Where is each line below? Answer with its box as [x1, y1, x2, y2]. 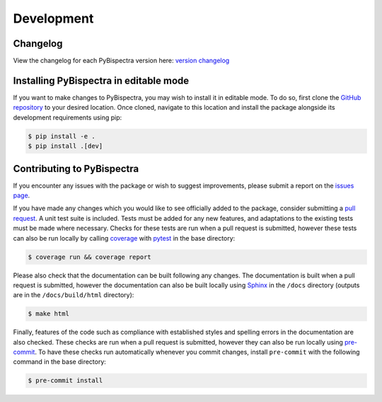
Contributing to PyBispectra [13, 163, 139, 175]
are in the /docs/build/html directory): [13, 291, 134, 299]
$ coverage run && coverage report [28, 253, 151, 261]
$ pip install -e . [28, 132, 95, 140]
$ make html [28, 310, 70, 318]
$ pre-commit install [28, 377, 103, 385]
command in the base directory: [13, 357, 106, 366]
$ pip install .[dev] [28, 142, 103, 150]
